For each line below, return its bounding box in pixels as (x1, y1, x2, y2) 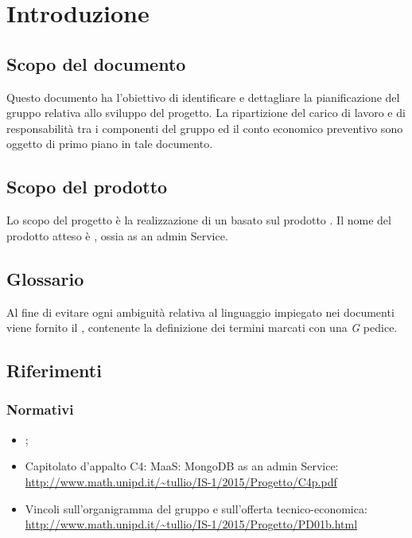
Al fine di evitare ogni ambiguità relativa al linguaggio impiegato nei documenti (6, 303, 395, 320)
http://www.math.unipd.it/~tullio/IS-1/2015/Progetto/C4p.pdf (25, 473, 337, 489)
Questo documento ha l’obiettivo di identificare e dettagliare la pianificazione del (6, 88, 400, 105)
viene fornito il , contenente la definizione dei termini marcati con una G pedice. (6, 319, 398, 336)
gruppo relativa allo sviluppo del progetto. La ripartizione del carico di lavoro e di (6, 104, 406, 121)
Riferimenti (6, 358, 102, 383)
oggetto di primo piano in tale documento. (6, 135, 213, 152)
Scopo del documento (6, 51, 186, 76)
